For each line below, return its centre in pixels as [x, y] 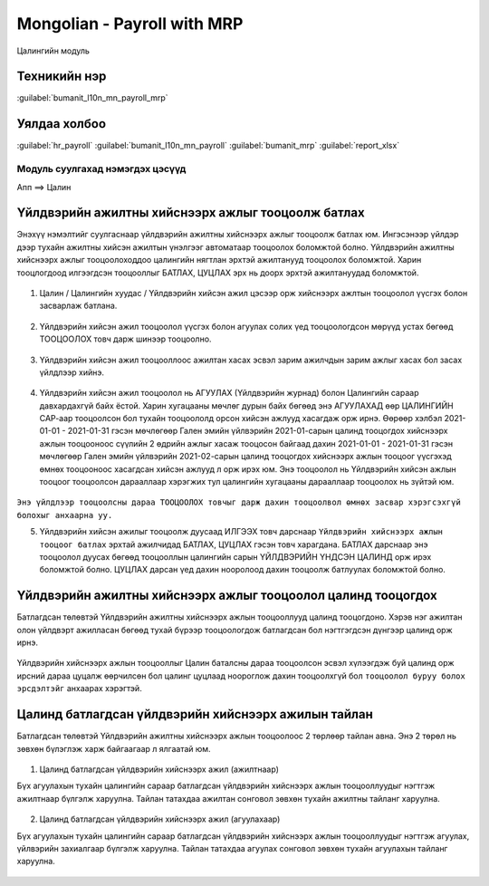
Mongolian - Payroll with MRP [130, 24]
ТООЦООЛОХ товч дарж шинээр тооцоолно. [125, 339]
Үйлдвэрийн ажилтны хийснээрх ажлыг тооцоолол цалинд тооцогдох [227, 596]
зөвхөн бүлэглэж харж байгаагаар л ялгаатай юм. [114, 748]
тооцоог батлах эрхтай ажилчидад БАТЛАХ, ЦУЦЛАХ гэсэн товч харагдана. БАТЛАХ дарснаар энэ [234, 544]
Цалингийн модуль [53, 51]
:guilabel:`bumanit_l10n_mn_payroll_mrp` [92, 98]
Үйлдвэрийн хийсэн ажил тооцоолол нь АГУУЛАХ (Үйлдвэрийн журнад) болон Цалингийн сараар [229, 393]
